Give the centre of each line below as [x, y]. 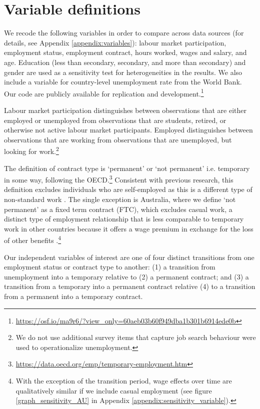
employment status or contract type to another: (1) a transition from [110, 267]
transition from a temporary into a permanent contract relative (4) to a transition [130, 286]
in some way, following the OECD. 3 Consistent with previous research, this [119, 179]
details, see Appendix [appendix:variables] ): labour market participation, [115, 42]
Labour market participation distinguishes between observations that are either [125, 110]
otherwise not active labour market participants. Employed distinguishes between [128, 130]
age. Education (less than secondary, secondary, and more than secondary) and [125, 62]
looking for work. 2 [31, 150]
